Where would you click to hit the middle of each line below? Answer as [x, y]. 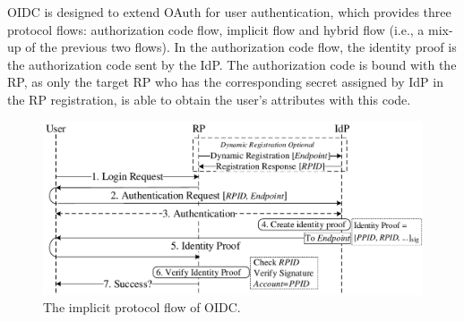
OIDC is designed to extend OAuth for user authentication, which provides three [229, 12]
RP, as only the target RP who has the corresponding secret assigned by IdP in [225, 82]
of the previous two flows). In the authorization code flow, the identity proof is [241, 47]
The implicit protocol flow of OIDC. [142, 307]
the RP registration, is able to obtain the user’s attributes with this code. [209, 99]
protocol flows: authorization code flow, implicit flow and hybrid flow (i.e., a [216, 29]
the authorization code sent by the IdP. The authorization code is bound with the [232, 64]
